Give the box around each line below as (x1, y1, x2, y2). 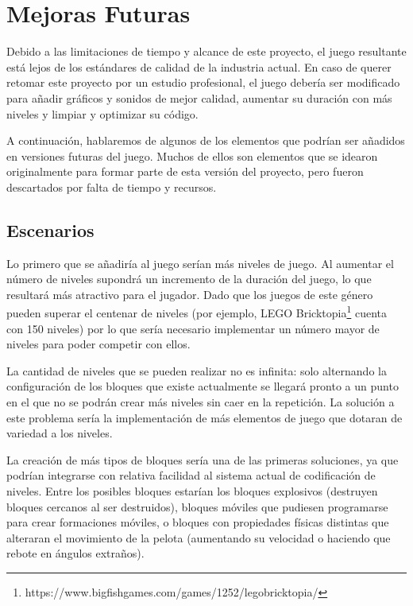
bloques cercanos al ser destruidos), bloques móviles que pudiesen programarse (6, 498, 388, 515)
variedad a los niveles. (6, 425, 113, 441)
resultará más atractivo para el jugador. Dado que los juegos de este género (6, 286, 373, 302)
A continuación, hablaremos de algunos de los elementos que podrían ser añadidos (6, 132, 405, 149)
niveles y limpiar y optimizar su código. (6, 105, 199, 122)
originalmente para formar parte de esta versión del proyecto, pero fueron (6, 163, 364, 180)
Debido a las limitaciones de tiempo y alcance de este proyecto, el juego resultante (6, 43, 407, 60)
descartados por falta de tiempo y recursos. (6, 178, 217, 195)
